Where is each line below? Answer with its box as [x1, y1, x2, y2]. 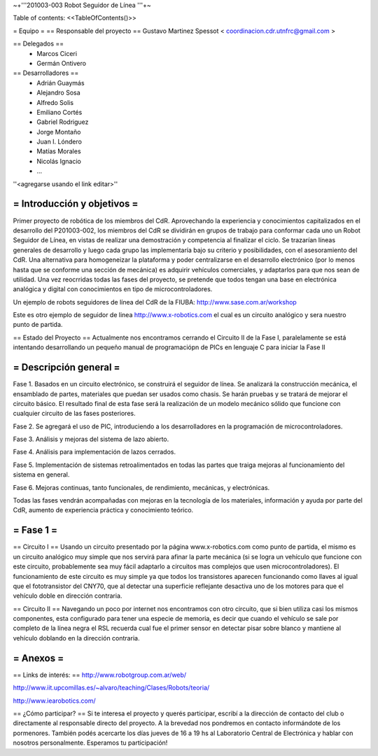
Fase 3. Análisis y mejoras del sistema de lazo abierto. [13, 435, 169, 444]
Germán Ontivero [36, 59, 87, 67]
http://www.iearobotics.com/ [13, 696, 96, 705]
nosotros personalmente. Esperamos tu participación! [13, 738, 168, 747]
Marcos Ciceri [36, 49, 77, 57]
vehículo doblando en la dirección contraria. [13, 633, 140, 642]
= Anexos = [13, 652, 64, 664]
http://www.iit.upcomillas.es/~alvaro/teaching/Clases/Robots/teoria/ [13, 683, 210, 692]
